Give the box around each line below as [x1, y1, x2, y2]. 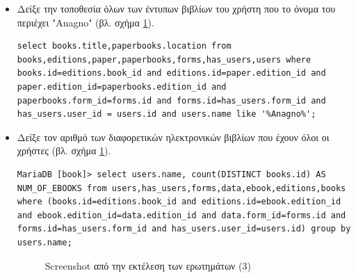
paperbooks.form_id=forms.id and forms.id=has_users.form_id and [17, 95, 326, 106]
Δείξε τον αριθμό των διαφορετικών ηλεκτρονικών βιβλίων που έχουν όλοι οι [17, 129, 330, 144]
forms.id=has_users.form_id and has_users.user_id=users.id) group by [17, 224, 351, 234]
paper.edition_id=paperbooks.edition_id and [17, 81, 227, 92]
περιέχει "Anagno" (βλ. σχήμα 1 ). [17, 15, 154, 29]
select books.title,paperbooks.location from [17, 41, 232, 51]
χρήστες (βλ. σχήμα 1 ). [17, 143, 111, 158]
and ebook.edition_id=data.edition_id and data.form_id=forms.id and [17, 210, 346, 220]
